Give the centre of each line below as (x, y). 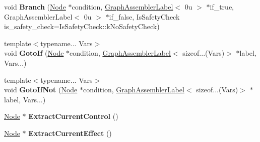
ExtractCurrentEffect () (70, 133)
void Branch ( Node (35, 7)
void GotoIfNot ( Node (41, 90)
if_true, (222, 7)
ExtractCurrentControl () (73, 116)
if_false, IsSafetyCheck (144, 16)
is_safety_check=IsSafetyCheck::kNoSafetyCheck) (82, 26)
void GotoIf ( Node (34, 53)
